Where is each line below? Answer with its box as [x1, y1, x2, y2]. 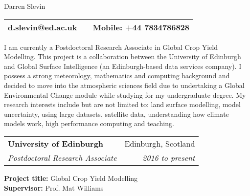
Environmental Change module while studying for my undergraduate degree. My [4, 89, 246, 100]
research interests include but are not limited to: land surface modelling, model [4, 99, 241, 109]
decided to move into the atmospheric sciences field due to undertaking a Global [4, 80, 245, 90]
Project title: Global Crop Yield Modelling [4, 173, 138, 183]
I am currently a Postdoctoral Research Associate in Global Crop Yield [4, 42, 218, 52]
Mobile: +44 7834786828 [92, 21, 190, 33]
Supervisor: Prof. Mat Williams [4, 182, 104, 193]
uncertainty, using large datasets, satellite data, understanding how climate [4, 109, 229, 119]
